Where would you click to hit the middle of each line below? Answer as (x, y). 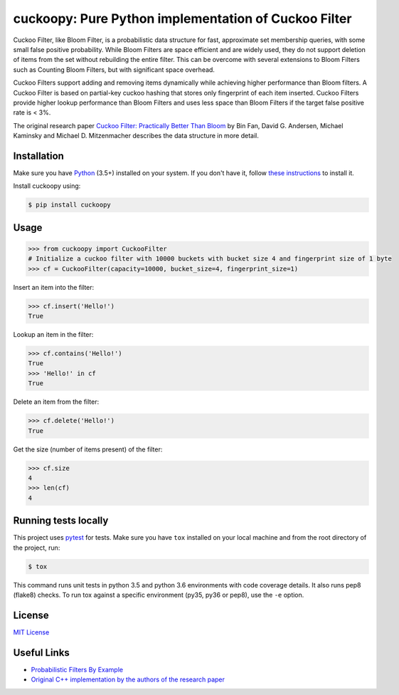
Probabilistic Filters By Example (77, 669)
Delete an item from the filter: (56, 402)
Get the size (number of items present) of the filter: (88, 449)
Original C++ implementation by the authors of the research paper (128, 679)
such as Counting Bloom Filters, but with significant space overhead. (114, 69)
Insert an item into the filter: (54, 287)
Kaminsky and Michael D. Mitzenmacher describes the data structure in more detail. (136, 136)
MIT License (31, 632)
